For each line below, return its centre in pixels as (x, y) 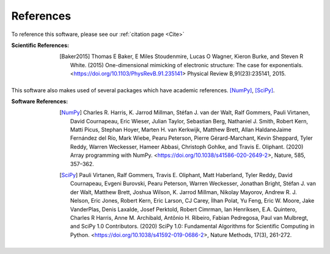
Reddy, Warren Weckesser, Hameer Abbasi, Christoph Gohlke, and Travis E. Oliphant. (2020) (187, 147)
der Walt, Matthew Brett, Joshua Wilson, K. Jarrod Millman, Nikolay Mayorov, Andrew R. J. (184, 192)
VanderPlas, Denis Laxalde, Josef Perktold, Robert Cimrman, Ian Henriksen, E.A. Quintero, (184, 209)
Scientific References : (40, 45)
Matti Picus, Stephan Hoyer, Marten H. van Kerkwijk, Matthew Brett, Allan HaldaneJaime (181, 130)
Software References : (40, 101)
